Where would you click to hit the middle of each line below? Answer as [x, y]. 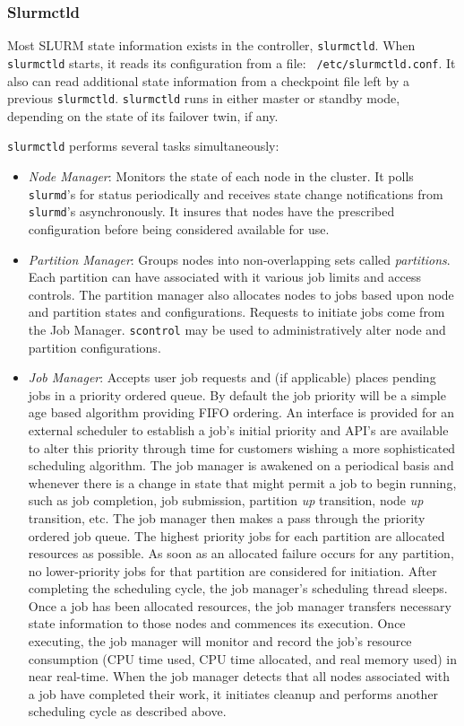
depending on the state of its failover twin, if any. [143, 115]
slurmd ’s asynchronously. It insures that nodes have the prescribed [211, 211]
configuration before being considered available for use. [179, 228]
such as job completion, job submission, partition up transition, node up [226, 500]
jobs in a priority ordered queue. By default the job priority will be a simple [237, 394]
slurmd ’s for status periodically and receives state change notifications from [236, 193]
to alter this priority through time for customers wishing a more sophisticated [242, 447]
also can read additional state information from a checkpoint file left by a [209, 80]
